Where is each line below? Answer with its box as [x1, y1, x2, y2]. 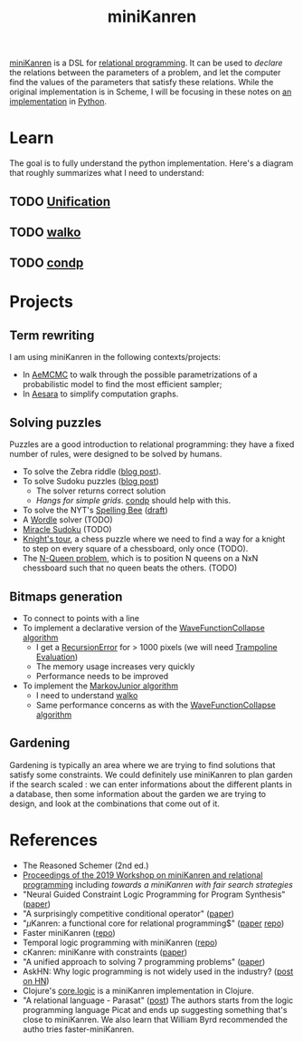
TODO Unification [9, 193, 111, 209]
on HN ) [22, 975, 50, 986]
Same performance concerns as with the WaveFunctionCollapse [35, 699, 276, 710]
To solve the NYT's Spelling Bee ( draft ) [22, 505, 169, 516]
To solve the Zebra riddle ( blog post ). [22, 466, 162, 477]
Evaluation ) [35, 651, 79, 662]
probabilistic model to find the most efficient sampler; [22, 379, 223, 390]
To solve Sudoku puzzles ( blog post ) [22, 476, 160, 487]
